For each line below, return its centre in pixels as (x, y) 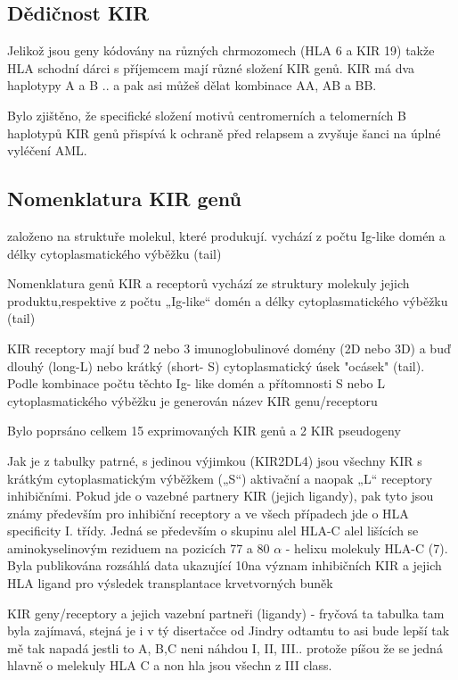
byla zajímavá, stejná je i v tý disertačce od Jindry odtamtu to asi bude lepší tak (229, 630)
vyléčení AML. (47, 150)
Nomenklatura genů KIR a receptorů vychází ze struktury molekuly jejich (209, 283)
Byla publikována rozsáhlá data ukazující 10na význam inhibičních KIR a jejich (225, 565)
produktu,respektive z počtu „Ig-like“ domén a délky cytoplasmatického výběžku (228, 300)
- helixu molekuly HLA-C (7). (367, 547)
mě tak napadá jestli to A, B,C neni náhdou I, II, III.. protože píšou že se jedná (225, 647)
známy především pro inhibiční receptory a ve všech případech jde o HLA (208, 513)
